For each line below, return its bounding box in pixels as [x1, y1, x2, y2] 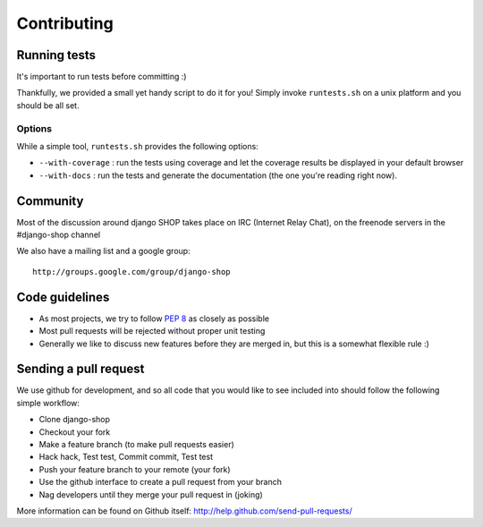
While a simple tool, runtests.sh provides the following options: [16, 140, 258, 151]
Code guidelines [16, 289, 110, 304]
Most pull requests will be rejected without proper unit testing [38, 326, 266, 336]
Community [16, 193, 84, 208]
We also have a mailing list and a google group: [16, 246, 191, 257]
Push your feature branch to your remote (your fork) [38, 463, 232, 474]
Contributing [16, 13, 114, 33]
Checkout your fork [38, 426, 111, 438]
